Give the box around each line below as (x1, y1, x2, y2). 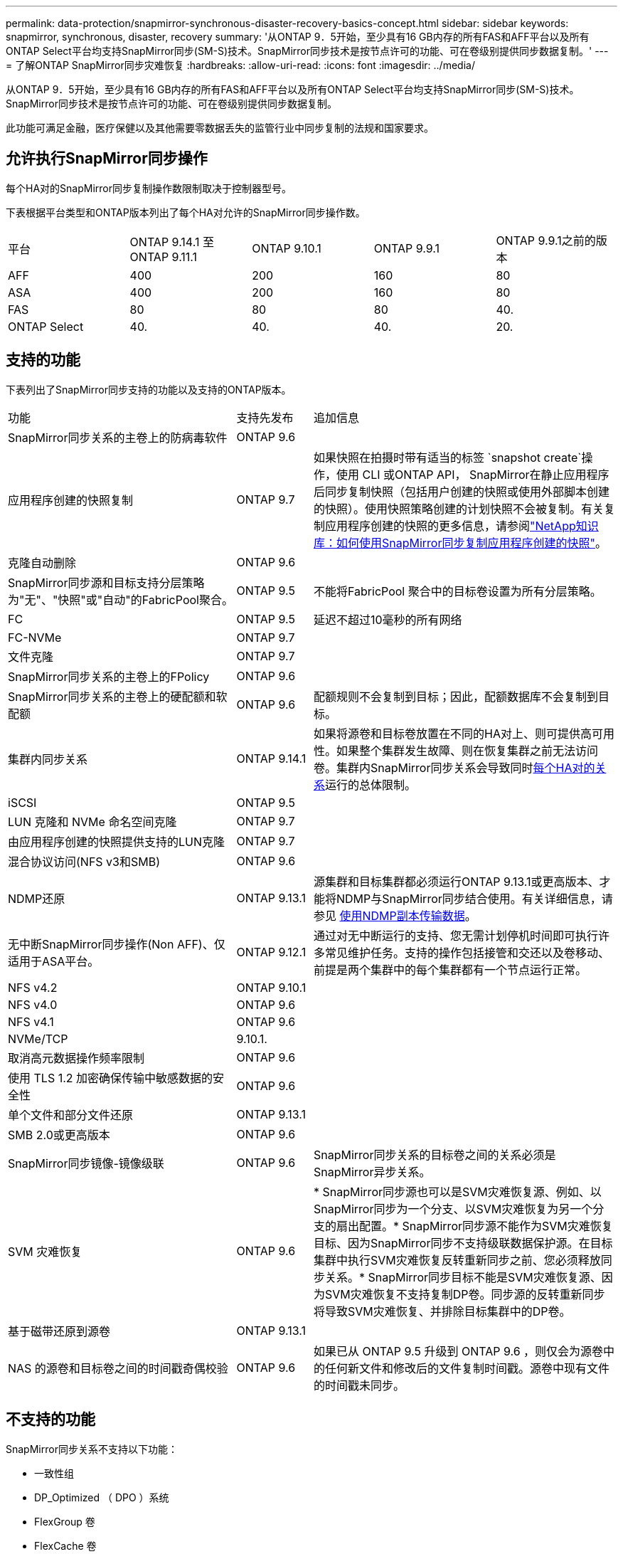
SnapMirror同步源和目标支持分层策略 (8, 575, 205, 590)
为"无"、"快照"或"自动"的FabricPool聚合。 (8, 592, 233, 607)
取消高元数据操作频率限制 (8, 1050, 145, 1065)
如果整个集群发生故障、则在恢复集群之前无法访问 (336, 743, 599, 758)
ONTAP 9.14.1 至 (129, 234, 214, 249)
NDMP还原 (8, 891, 65, 906)
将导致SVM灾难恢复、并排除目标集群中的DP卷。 (314, 1304, 571, 1318)
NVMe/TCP (8, 1031, 68, 1046)
